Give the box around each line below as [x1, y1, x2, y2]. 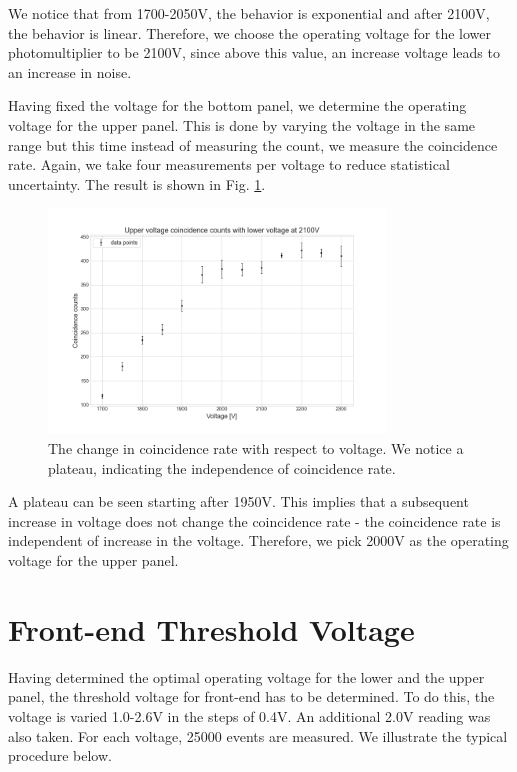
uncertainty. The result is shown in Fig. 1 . [8, 173, 266, 194]
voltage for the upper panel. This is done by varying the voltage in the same [8, 114, 476, 135]
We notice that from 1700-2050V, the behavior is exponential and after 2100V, [8, 3, 490, 23]
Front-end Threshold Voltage [8, 608, 415, 649]
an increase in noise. [8, 61, 132, 82]
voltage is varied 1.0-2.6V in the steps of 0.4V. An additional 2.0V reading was [8, 705, 491, 726]
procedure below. [8, 745, 112, 766]
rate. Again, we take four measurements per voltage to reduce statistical [8, 154, 450, 175]
